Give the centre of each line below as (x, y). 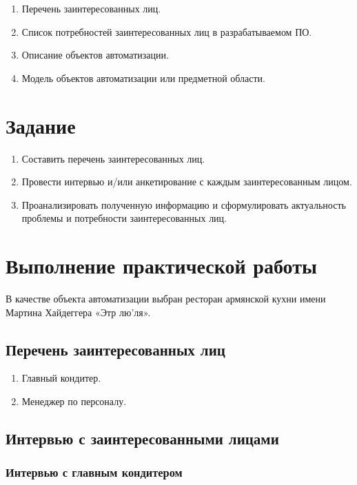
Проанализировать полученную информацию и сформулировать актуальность (184, 204)
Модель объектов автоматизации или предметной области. (143, 78)
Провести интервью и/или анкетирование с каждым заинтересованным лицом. (187, 182)
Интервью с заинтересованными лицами (142, 438)
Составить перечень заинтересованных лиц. (113, 158)
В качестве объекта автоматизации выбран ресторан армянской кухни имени (166, 298)
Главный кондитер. (61, 378)
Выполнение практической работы (161, 266)
